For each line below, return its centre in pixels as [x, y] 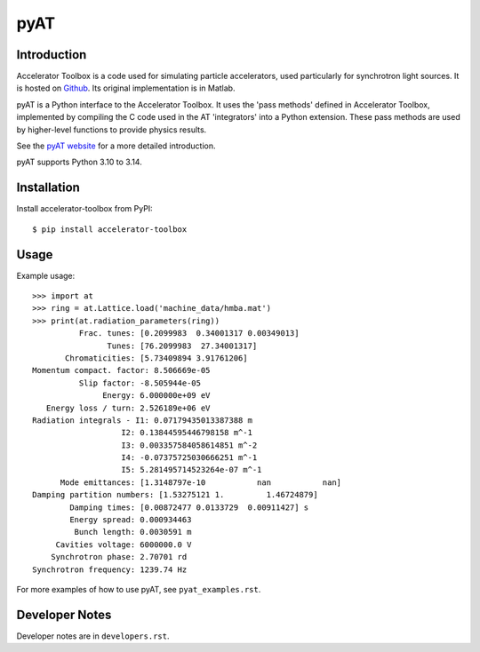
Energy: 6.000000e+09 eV [156, 396]
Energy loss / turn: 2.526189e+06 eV [128, 408]
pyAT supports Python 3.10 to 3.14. [79, 162]
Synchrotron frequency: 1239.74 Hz [110, 569]
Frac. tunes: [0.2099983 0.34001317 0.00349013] [189, 334]
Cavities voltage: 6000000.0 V [124, 545]
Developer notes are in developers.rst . [93, 636]
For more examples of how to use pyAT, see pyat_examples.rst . [139, 589]
